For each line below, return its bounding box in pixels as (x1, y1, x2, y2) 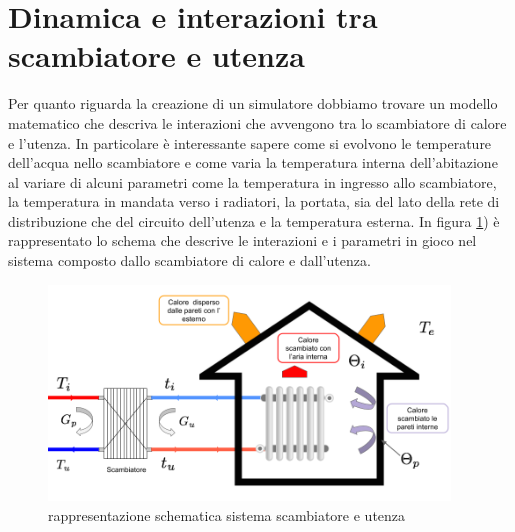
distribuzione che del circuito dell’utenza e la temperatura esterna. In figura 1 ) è (8, 210, 500, 231)
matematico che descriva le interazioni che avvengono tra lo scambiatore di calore (8, 112, 507, 133)
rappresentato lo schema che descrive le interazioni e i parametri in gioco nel (8, 230, 477, 251)
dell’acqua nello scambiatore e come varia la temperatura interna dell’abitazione (8, 152, 498, 173)
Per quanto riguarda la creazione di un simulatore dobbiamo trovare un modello (8, 93, 498, 114)
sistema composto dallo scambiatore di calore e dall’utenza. (8, 250, 371, 271)
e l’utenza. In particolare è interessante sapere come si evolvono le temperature (8, 132, 492, 153)
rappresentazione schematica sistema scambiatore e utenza (48, 504, 406, 525)
